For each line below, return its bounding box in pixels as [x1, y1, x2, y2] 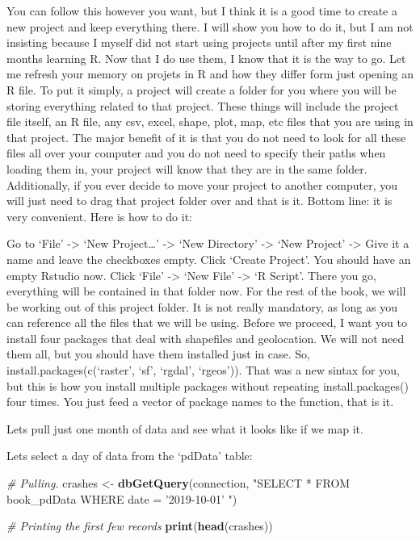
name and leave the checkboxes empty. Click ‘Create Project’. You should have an [6, 250, 411, 267]
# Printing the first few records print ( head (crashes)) [6, 517, 273, 534]
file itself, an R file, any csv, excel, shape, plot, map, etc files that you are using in [6, 113, 414, 130]
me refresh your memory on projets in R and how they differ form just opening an [6, 65, 414, 82]
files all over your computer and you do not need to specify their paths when [6, 144, 386, 161]
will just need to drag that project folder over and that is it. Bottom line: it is [6, 192, 393, 209]
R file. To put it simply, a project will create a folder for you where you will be [6, 81, 397, 98]
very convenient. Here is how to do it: [6, 207, 192, 224]
